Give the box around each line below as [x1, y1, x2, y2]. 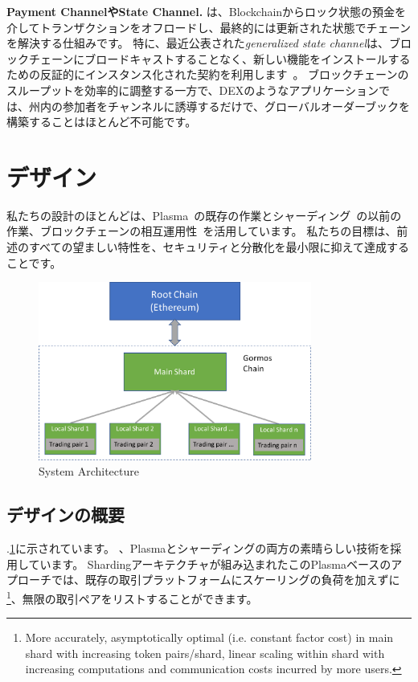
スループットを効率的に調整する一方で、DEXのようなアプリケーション [6, 81, 379, 98]
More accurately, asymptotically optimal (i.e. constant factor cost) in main [25, 629, 394, 646]
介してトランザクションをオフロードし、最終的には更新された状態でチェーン [6, 18, 411, 35]
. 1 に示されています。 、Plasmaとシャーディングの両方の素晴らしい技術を [6, 540, 391, 557]
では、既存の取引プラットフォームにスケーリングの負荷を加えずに [51, 571, 400, 588]
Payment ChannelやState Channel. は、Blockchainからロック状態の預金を [6, 3, 407, 19]
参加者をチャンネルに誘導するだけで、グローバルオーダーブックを [62, 97, 411, 114]
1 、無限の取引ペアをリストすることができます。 [6, 588, 258, 606]
